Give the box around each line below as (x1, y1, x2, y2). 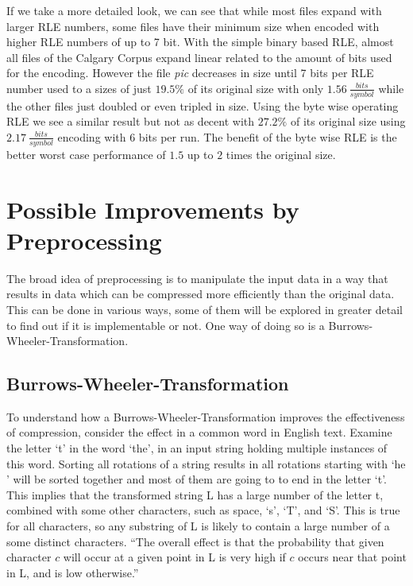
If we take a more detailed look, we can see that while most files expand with (6, 2, 382, 18)
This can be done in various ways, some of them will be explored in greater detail (6, 301, 403, 317)
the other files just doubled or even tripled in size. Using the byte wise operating (6, 97, 399, 114)
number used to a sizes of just (6, 80, 152, 96)
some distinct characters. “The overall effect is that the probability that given (6, 533, 384, 549)
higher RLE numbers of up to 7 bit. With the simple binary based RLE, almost (6, 33, 394, 50)
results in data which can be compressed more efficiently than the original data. (6, 285, 395, 302)
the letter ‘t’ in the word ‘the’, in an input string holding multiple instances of (6, 440, 388, 456)
